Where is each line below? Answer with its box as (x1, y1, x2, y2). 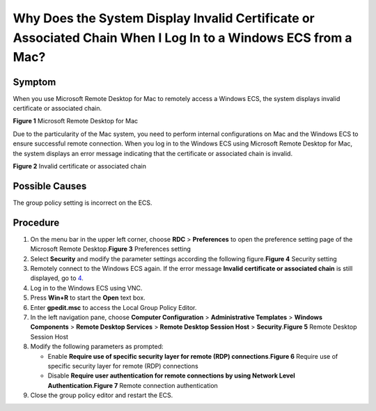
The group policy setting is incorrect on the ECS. (13, 199, 152, 207)
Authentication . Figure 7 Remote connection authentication (47, 381, 219, 389)
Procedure (13, 217, 60, 228)
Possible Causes (13, 180, 87, 192)
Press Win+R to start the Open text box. (30, 293, 146, 302)
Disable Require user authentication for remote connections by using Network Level (47, 371, 295, 380)
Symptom (13, 76, 56, 88)
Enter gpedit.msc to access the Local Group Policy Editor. (30, 303, 197, 311)
